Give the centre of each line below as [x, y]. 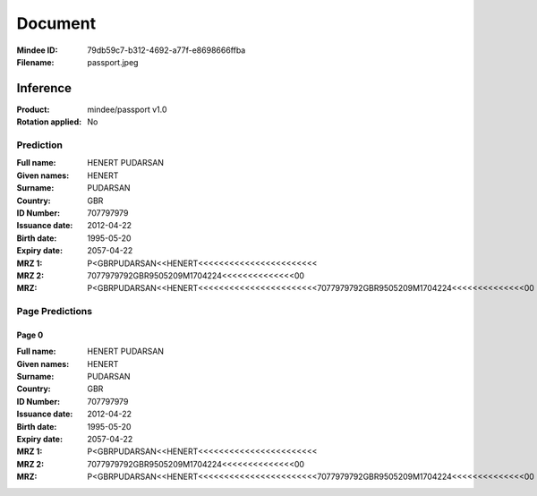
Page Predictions [55, 312]
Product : [33, 109]
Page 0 [30, 335]
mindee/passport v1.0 [127, 109]
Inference [44, 88]
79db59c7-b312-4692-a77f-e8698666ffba [166, 50]
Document [56, 23]
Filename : [35, 62]
